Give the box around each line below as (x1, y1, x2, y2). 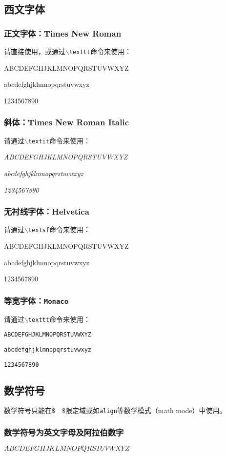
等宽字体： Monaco (4, 294, 69, 306)
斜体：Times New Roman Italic (4, 116, 129, 128)
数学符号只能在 (4, 405, 52, 416)
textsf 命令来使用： (28, 224, 90, 235)
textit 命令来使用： (28, 135, 90, 145)
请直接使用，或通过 (4, 46, 65, 56)
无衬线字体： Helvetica (4, 205, 89, 218)
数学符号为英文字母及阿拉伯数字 (4, 426, 124, 438)
